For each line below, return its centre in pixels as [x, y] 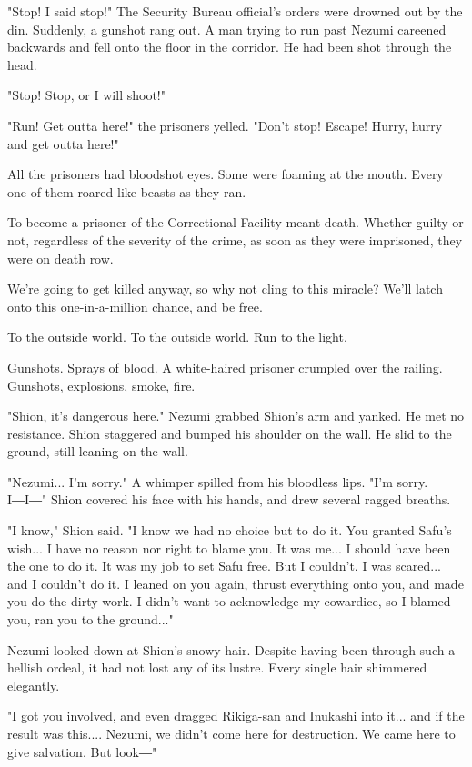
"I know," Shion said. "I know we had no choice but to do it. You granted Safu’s [230, 530]
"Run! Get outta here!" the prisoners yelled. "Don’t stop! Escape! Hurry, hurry [225, 125]
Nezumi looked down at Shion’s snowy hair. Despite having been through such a [231, 649]
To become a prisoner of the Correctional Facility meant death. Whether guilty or [236, 222]
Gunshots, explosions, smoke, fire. [101, 385]
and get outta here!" [63, 143]
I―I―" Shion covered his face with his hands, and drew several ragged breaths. [229, 499]
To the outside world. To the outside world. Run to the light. [177, 337]
